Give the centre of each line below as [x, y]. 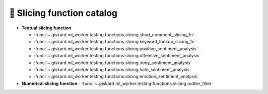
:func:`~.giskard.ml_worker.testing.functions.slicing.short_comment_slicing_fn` [114, 34]
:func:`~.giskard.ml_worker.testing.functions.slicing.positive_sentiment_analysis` [116, 48]
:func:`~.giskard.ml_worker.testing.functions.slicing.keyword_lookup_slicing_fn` [115, 42]
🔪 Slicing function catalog [63, 13]
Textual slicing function [46, 28]
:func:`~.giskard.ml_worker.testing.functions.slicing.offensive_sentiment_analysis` [117, 56]
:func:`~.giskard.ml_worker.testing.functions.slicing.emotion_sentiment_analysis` [116, 77]
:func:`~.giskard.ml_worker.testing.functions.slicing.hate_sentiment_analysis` [112, 69]
